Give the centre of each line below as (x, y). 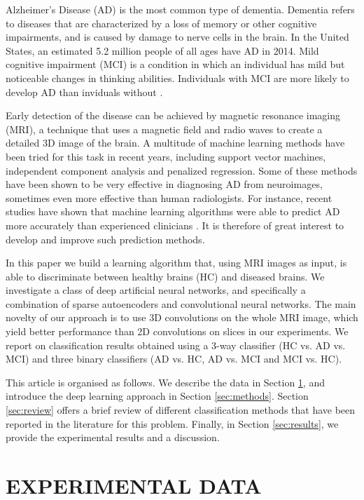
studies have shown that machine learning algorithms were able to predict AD (173, 211)
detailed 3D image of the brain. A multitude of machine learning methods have (175, 143)
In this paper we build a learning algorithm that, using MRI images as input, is (176, 263)
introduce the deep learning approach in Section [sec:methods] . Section (157, 396)
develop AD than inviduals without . (84, 92)
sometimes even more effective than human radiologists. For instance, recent (169, 197)
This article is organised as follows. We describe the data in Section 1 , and (165, 382)
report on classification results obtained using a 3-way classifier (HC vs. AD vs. (176, 345)
